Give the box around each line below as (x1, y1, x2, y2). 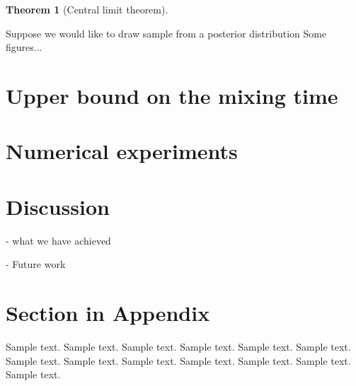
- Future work (6, 257, 66, 271)
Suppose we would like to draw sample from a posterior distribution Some (6, 25, 327, 40)
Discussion (6, 192, 110, 221)
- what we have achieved (6, 233, 111, 247)
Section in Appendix (6, 298, 210, 327)
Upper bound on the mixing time (6, 81, 338, 110)
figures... (6, 40, 42, 54)
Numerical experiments (6, 136, 238, 165)
